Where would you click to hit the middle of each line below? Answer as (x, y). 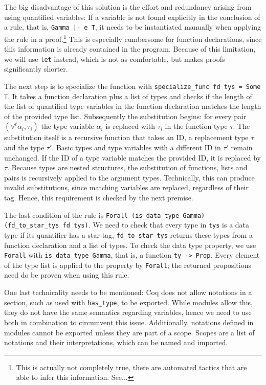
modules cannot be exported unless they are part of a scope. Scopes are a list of (129, 332)
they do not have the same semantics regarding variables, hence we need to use (128, 312)
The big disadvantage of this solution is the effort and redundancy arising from (128, 7)
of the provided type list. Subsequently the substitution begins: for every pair (125, 116)
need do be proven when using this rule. (67, 275)
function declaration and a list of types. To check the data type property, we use (130, 245)
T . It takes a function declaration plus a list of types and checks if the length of (128, 96)
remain (242, 148)
